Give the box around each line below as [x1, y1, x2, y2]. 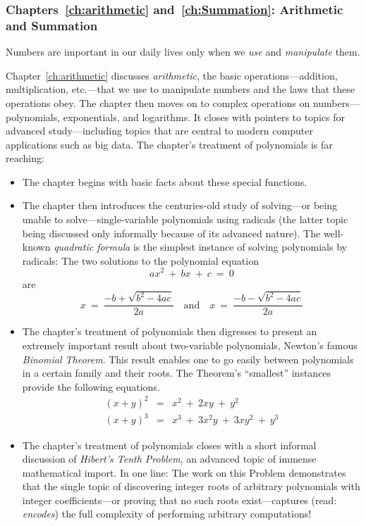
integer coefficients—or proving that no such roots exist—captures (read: [22, 492, 337, 507]
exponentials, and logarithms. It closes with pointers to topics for [63, 109, 345, 124]
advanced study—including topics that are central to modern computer [6, 123, 313, 138]
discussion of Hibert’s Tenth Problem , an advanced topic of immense [22, 451, 317, 466]
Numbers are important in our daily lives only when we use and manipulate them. [6, 44, 360, 59]
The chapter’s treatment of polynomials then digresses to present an [22, 324, 317, 339]
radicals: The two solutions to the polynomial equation [22, 253, 259, 268]
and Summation [6, 16, 98, 34]
